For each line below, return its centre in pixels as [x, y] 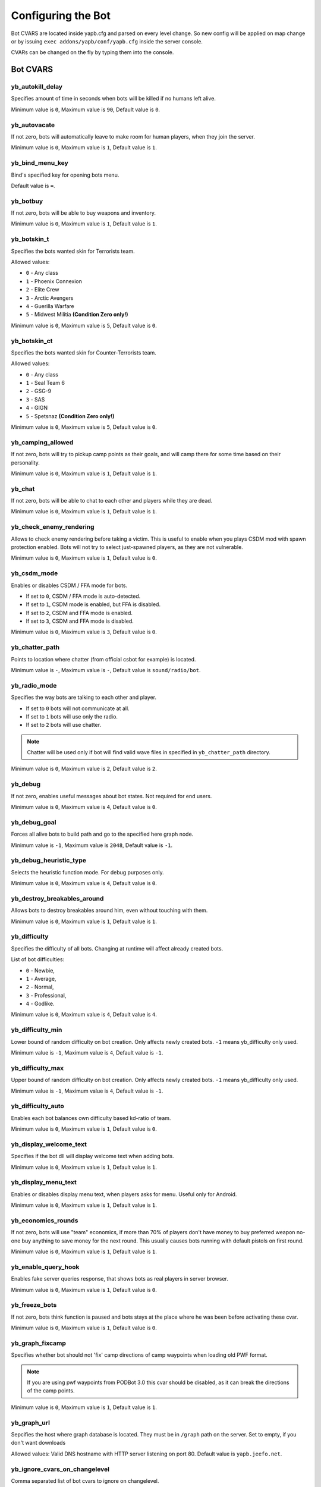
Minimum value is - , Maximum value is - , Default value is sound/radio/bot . [106, 670]
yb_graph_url [31, 1423]
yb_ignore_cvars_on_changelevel [60, 1469]
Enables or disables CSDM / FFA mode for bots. [69, 585]
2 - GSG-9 [39, 391]
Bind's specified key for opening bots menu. [65, 175]
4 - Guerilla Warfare [50, 306]
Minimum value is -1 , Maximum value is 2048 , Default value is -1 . [92, 845]
